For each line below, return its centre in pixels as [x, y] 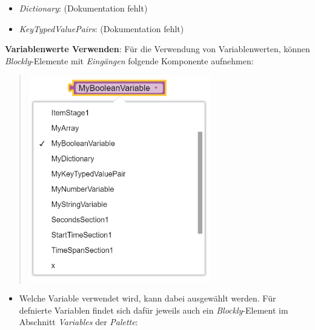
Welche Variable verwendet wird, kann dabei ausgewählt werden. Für [148, 298]
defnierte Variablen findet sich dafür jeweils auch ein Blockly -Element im [154, 310]
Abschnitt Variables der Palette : [78, 322]
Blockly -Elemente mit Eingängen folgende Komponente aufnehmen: [129, 60]
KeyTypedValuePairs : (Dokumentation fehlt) [101, 28]
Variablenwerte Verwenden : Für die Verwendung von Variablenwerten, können [157, 49]
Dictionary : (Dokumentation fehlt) [83, 8]
